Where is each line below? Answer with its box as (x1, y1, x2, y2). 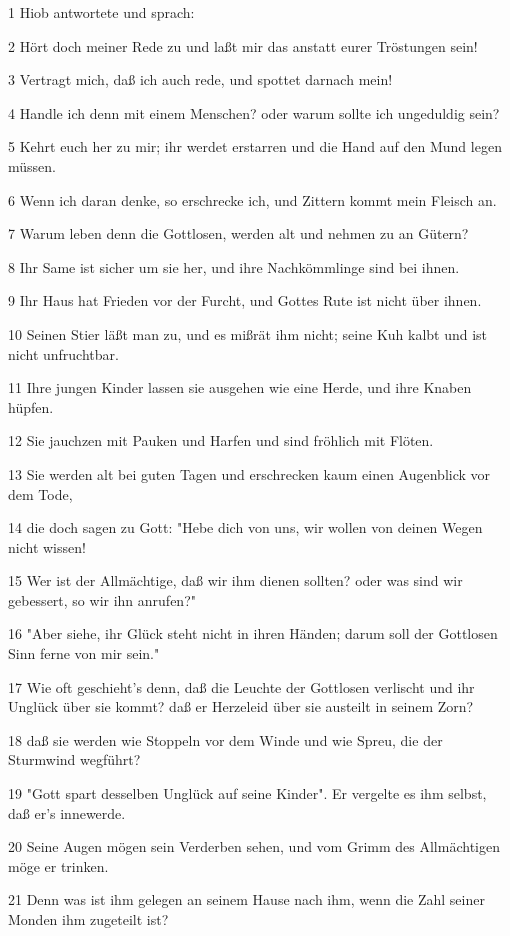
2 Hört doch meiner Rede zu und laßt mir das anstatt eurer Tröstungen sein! (8, 35, 478, 56)
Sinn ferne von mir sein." (8, 643, 160, 664)
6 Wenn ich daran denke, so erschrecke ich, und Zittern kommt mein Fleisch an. (8, 189, 497, 210)
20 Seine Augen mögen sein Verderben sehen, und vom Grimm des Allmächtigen (8, 836, 500, 857)
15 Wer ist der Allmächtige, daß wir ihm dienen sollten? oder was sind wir (8, 570, 463, 591)
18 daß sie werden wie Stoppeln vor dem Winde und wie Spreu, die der (8, 729, 443, 750)
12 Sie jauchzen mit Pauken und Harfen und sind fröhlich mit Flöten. (8, 430, 434, 451)
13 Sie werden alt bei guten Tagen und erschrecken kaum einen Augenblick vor (8, 463, 491, 484)
